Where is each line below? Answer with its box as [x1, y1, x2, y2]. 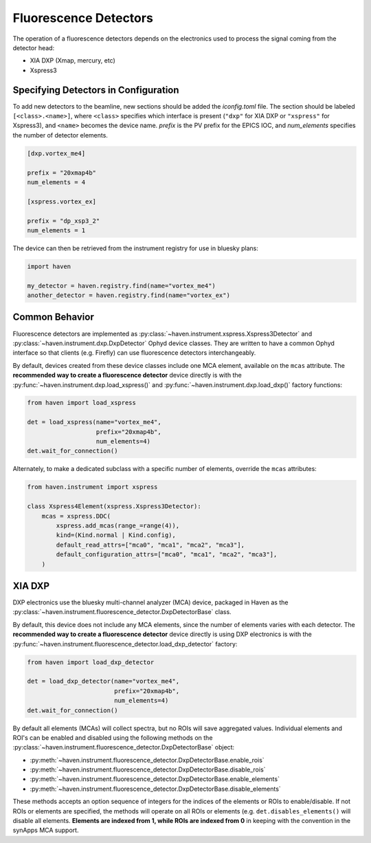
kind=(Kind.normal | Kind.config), [56, 532, 177, 539]
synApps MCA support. [12, 826, 79, 835]
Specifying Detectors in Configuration [12, 84, 179, 96]
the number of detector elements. [12, 131, 108, 139]
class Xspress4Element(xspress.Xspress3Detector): [27, 503, 202, 510]
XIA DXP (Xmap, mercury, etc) [30, 56, 116, 65]
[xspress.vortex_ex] [27, 197, 96, 206]
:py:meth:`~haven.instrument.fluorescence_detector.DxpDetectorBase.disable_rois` [30, 765, 266, 774]
